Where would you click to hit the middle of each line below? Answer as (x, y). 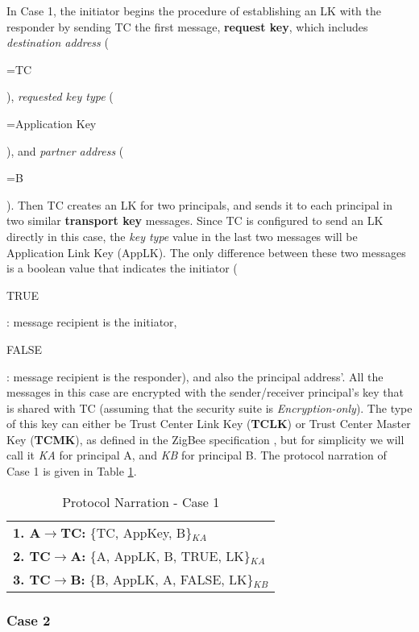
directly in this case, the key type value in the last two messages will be (182, 236)
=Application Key (52, 123)
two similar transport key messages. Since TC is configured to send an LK (195, 220)
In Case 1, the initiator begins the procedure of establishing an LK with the (194, 10)
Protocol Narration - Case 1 (141, 501)
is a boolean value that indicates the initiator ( (122, 268)
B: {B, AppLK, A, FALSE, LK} (162, 579)
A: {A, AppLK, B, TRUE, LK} (160, 555)
